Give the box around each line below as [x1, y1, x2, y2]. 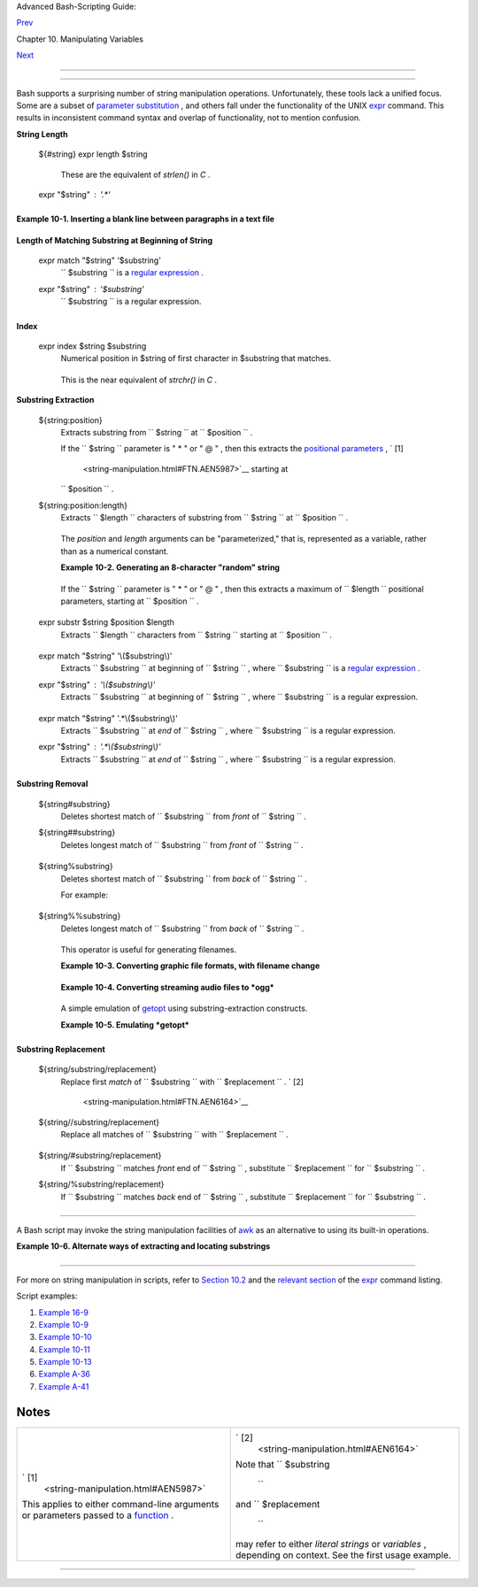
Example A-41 [38, 1381, 89, 1391]
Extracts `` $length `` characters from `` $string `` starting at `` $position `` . [60, 629, 332, 640]
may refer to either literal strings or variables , [235, 1537, 427, 1550]
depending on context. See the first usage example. [235, 1549, 451, 1561]
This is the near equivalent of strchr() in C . [60, 374, 217, 385]
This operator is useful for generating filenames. [60, 944, 237, 955]
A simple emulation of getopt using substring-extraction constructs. [60, 1003, 308, 1013]
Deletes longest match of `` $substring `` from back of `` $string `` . [60, 923, 305, 934]
